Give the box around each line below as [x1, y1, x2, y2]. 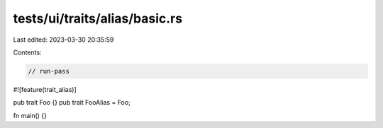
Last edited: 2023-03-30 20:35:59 [13, 35, 114, 44]
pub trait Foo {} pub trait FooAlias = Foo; [13, 98, 131, 107]
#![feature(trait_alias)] [13, 85, 77, 93]
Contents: [13, 48, 42, 57]
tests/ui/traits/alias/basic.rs [13, 11, 183, 26]
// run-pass [28, 67, 70, 75]
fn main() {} [13, 111, 48, 120]
